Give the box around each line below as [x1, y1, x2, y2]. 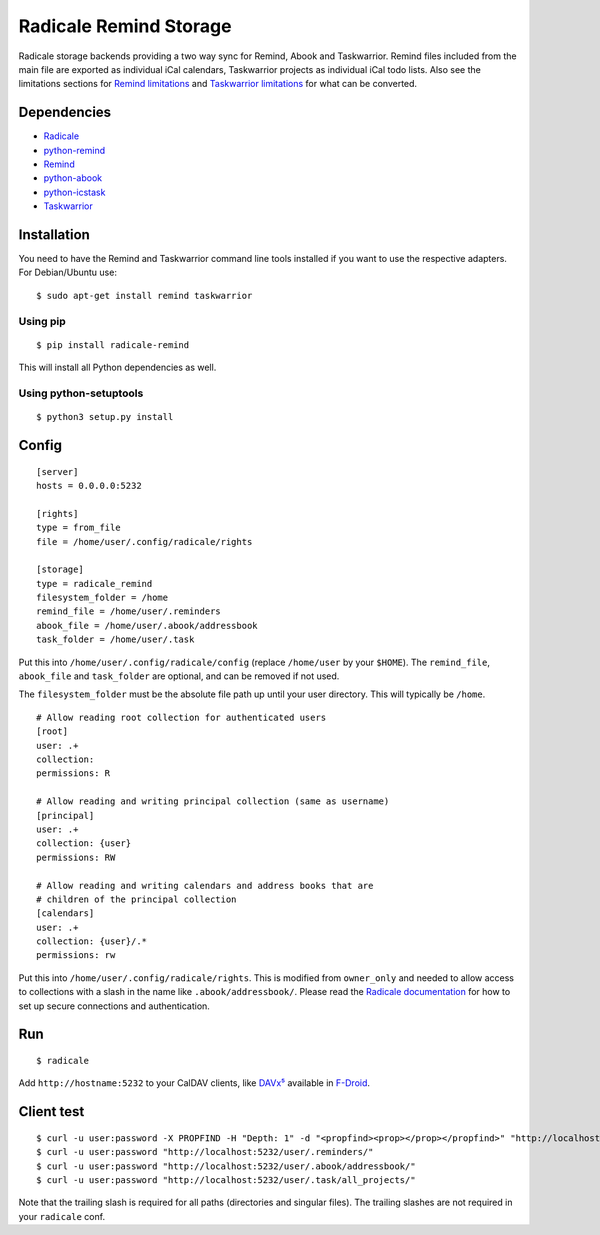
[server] [36, 466, 79, 477]
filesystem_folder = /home [36, 592, 169, 604]
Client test [18, 1103, 85, 1120]
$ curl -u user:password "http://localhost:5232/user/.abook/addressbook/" [36, 1160, 416, 1172]
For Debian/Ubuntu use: [18, 266, 117, 279]
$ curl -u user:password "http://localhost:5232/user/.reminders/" [36, 1146, 374, 1158]
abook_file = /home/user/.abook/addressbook [36, 620, 259, 631]
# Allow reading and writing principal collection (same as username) [36, 796, 390, 807]
